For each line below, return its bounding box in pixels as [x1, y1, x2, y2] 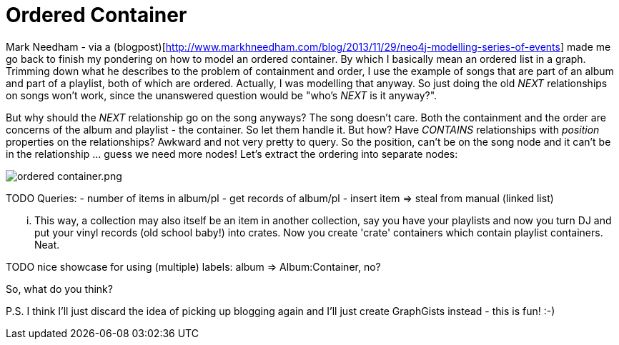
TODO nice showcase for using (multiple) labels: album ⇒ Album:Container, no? [6, 260, 381, 273]
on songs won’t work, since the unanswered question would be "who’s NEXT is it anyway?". [6, 89, 437, 101]
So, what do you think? [6, 282, 113, 295]
